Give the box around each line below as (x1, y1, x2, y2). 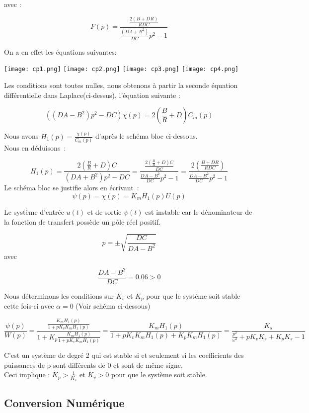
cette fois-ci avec (4, 301, 54, 311)
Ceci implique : (4, 369, 50, 380)
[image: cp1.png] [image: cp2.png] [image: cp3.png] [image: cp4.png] (4, 66, 239, 73)
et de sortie (87, 207, 122, 217)
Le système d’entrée (4, 207, 64, 217)
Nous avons (4, 131, 39, 141)
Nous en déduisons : (4, 142, 66, 153)
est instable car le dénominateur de (145, 207, 252, 217)
